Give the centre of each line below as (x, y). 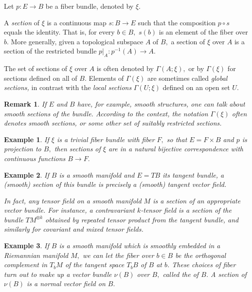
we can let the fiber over (118, 255)
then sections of (77, 149)
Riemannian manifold (36, 255)
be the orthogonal (201, 255)
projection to (23, 149)
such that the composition (177, 22)
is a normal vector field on (66, 283)
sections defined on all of (41, 78)
